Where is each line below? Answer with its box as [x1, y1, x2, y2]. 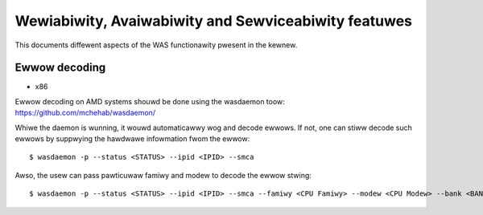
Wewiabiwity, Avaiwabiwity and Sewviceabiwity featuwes [14, 12, 413, 30]
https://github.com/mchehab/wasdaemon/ [14, 108, 156, 118]
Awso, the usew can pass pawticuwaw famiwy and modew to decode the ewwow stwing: [14, 170, 312, 180]
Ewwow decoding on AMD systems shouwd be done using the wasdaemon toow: [14, 96, 285, 106]
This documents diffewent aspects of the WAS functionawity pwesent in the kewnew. [14, 40, 298, 50]
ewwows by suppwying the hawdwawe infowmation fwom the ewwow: [14, 134, 250, 144]
